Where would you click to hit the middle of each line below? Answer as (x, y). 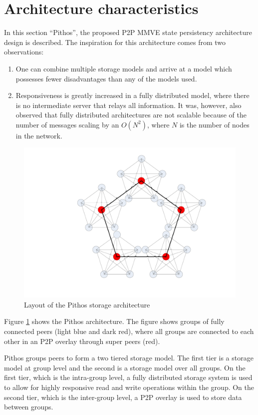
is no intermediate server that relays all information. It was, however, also (129, 105)
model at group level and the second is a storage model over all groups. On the (125, 367)
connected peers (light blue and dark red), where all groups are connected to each (129, 331)
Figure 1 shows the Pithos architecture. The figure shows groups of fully (114, 321)
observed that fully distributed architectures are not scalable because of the (131, 115)
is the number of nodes (214, 124)
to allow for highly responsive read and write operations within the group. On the (129, 387)
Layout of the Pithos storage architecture (87, 304)
